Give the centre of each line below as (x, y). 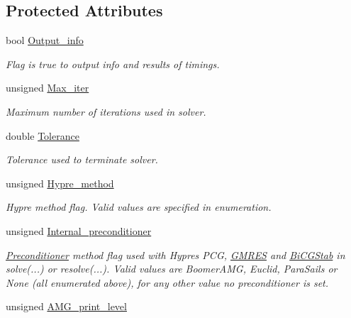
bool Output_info (45, 40)
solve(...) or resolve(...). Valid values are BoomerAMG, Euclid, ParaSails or (172, 269)
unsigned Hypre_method (60, 183)
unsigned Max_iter (48, 88)
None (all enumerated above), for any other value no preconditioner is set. (167, 282)
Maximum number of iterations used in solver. (106, 111)
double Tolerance (43, 135)
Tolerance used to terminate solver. (82, 159)
